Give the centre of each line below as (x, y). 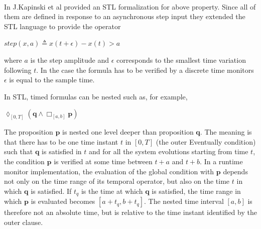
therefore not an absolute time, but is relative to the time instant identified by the (130, 212)
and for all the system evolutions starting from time (169, 151)
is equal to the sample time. (52, 80)
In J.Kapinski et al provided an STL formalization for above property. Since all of (130, 6)
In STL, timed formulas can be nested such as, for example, (96, 96)
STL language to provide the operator (62, 26)
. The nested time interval (184, 201)
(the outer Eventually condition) (206, 141)
